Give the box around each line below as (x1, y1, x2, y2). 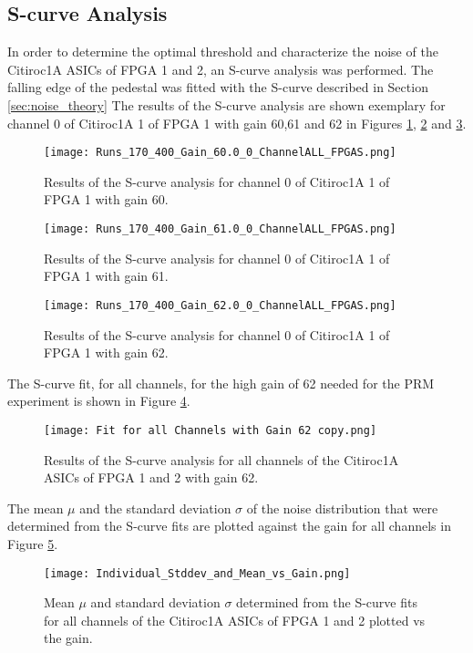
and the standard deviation (79, 498, 231, 517)
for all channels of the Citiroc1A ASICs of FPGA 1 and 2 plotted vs (44, 610, 426, 629)
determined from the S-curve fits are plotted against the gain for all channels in (7, 516, 451, 535)
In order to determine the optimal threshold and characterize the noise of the (7, 42, 438, 61)
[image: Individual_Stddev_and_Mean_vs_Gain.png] (44, 566, 351, 580)
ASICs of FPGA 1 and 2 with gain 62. (44, 468, 259, 487)
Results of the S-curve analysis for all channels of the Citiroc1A (44, 450, 399, 469)
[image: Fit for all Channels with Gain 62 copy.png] (44, 423, 377, 437)
